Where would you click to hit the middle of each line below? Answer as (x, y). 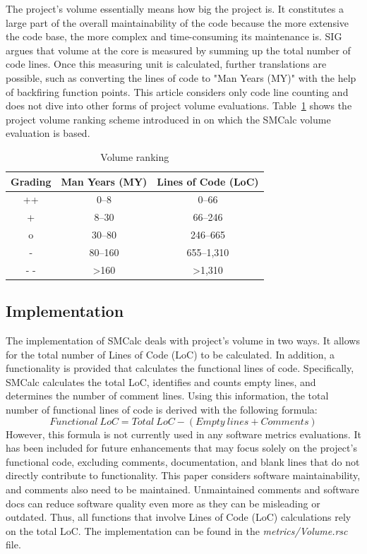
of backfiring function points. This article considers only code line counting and (177, 91)
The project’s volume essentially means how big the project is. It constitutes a (175, 8)
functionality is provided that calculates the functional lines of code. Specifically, (180, 368)
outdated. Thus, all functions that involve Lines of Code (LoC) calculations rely (179, 517)
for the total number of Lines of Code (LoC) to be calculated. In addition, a (170, 354)
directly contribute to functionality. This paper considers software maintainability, (183, 475)
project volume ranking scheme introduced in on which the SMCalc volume (168, 119)
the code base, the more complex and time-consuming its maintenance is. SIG (174, 36)
